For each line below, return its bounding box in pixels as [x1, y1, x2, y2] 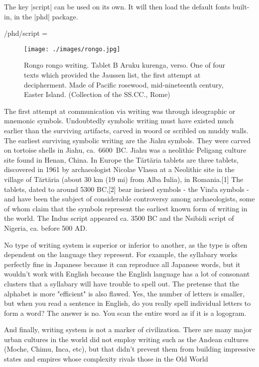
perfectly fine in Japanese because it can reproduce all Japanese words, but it [4, 259, 241, 269]
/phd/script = [4, 28, 48, 38]
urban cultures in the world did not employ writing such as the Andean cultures [4, 334, 249, 344]
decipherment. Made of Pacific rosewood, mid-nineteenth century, [24, 79, 224, 90]
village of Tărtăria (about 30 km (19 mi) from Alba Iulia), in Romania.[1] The [4, 174, 244, 184]
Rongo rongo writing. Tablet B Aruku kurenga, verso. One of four [24, 60, 226, 70]
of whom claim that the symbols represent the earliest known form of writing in [4, 203, 248, 213]
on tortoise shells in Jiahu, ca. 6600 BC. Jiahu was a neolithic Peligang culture [4, 145, 247, 155]
